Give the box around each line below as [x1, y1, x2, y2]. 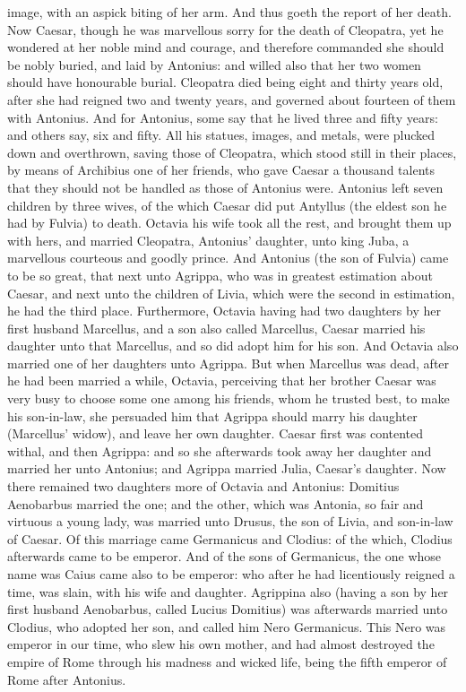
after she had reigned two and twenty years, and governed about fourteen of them [7, 90, 456, 108]
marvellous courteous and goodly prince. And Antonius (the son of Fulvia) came [7, 248, 449, 267]
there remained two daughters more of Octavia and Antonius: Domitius [7, 477, 400, 496]
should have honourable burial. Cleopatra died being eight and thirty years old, [7, 73, 444, 91]
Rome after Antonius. [7, 670, 126, 688]
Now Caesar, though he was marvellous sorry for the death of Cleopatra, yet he [7, 20, 444, 39]
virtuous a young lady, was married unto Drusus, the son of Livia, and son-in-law [7, 512, 453, 531]
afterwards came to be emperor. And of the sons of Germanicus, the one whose [7, 547, 442, 566]
